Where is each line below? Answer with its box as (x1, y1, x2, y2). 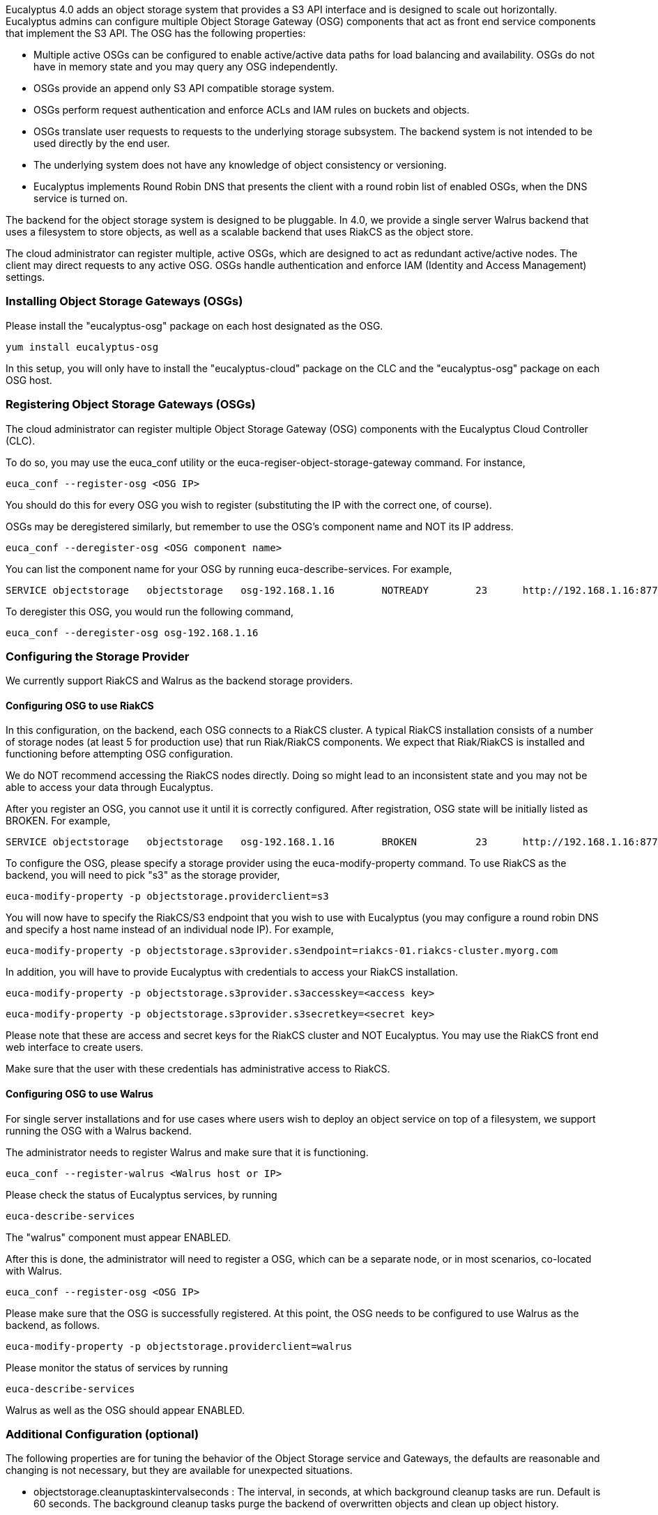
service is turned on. (33, 192, 128, 204)
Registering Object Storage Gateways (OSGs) (6, 397, 256, 412)
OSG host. (6, 374, 52, 386)
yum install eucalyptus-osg (6, 341, 159, 353)
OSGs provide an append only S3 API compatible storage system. (33, 82, 335, 94)
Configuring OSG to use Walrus (6, 1088, 153, 1100)
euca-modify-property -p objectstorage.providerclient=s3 (6, 891, 329, 902)
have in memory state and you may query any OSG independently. (33, 61, 338, 72)
